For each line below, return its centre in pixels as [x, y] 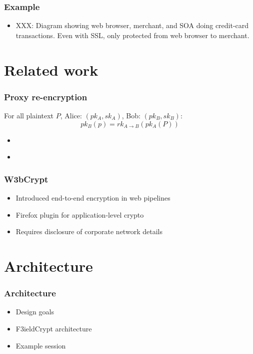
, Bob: [131, 115]
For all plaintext [29, 115]
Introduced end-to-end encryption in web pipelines [93, 198]
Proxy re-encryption [46, 97]
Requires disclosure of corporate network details [89, 231]
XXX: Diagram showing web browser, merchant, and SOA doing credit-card [132, 25]
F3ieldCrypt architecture [54, 328]
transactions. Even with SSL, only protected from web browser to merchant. [132, 35]
